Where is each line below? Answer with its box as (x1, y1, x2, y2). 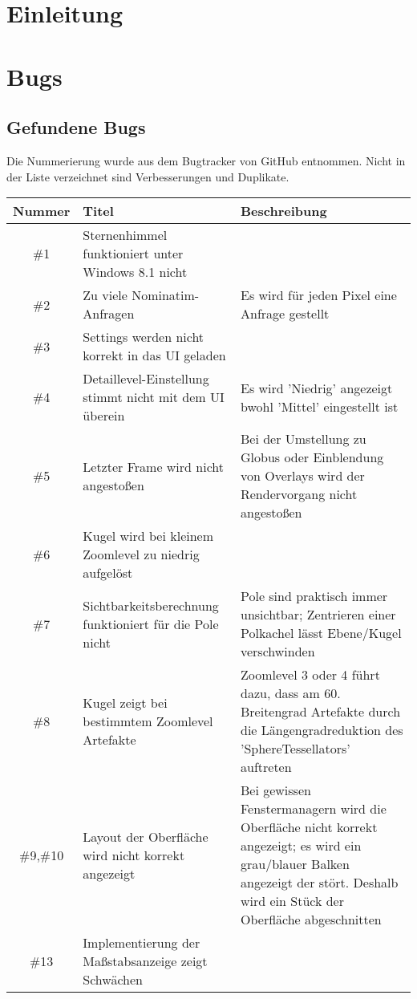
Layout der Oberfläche (83, 826, 208, 846)
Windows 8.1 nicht (83, 262, 188, 282)
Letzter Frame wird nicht (83, 457, 224, 476)
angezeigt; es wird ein (240, 836, 362, 855)
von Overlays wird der (240, 466, 365, 485)
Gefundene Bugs (6, 115, 146, 140)
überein (83, 406, 125, 425)
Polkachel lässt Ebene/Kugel (240, 623, 402, 643)
